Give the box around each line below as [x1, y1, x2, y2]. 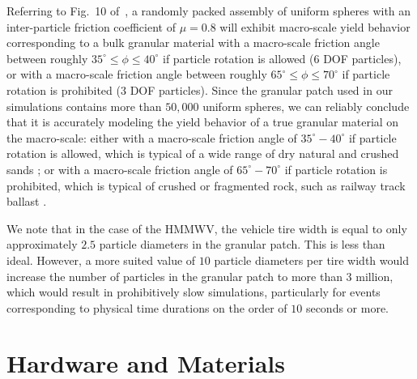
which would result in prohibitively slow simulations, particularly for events [6, 283, 381, 300]
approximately [6, 236, 78, 253]
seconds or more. [305, 299, 389, 316]
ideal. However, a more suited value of [6, 251, 196, 268]
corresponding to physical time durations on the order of [6, 299, 287, 316]
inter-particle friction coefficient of [6, 18, 176, 35]
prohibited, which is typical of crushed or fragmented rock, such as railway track [6, 177, 406, 194]
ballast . [6, 193, 47, 210]
